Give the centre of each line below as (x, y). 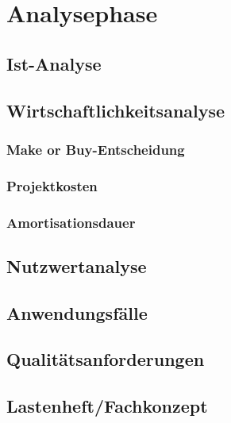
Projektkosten (52, 185)
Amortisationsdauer (71, 222)
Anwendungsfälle (77, 312)
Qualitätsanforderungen (106, 359)
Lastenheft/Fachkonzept (107, 406)
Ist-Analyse (54, 63)
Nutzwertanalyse (77, 265)
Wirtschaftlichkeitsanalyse (116, 110)
